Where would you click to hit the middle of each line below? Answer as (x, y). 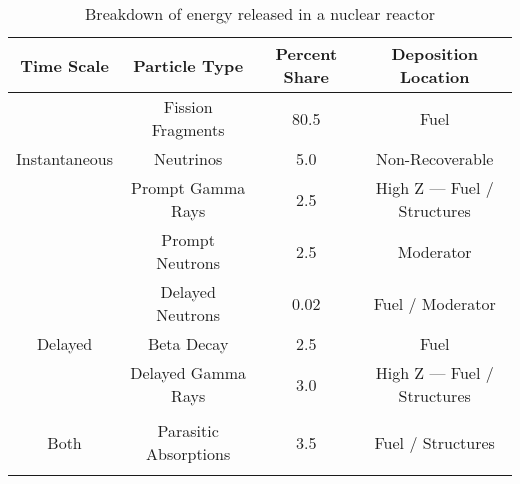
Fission (188, 106)
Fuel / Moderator (434, 303)
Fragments (188, 129)
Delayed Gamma (188, 372)
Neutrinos (188, 158)
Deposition (434, 53)
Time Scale (64, 65)
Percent (306, 53)
